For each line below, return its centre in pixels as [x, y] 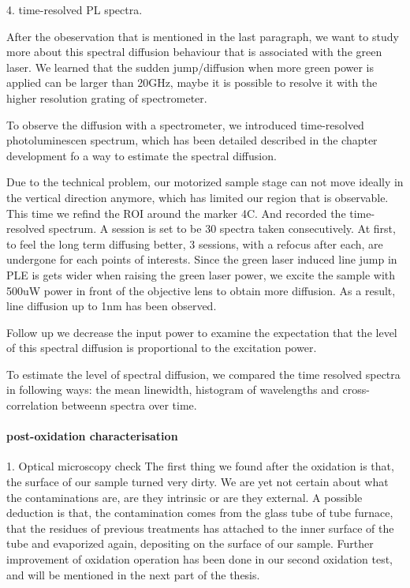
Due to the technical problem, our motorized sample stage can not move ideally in [205, 182]
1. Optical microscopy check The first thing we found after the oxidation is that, [200, 466]
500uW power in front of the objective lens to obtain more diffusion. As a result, [201, 290]
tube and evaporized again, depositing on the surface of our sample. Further [190, 543]
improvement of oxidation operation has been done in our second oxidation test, [199, 559]
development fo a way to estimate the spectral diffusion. [142, 155]
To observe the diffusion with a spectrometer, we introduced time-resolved [185, 124]
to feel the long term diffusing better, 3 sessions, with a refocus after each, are [195, 243]
